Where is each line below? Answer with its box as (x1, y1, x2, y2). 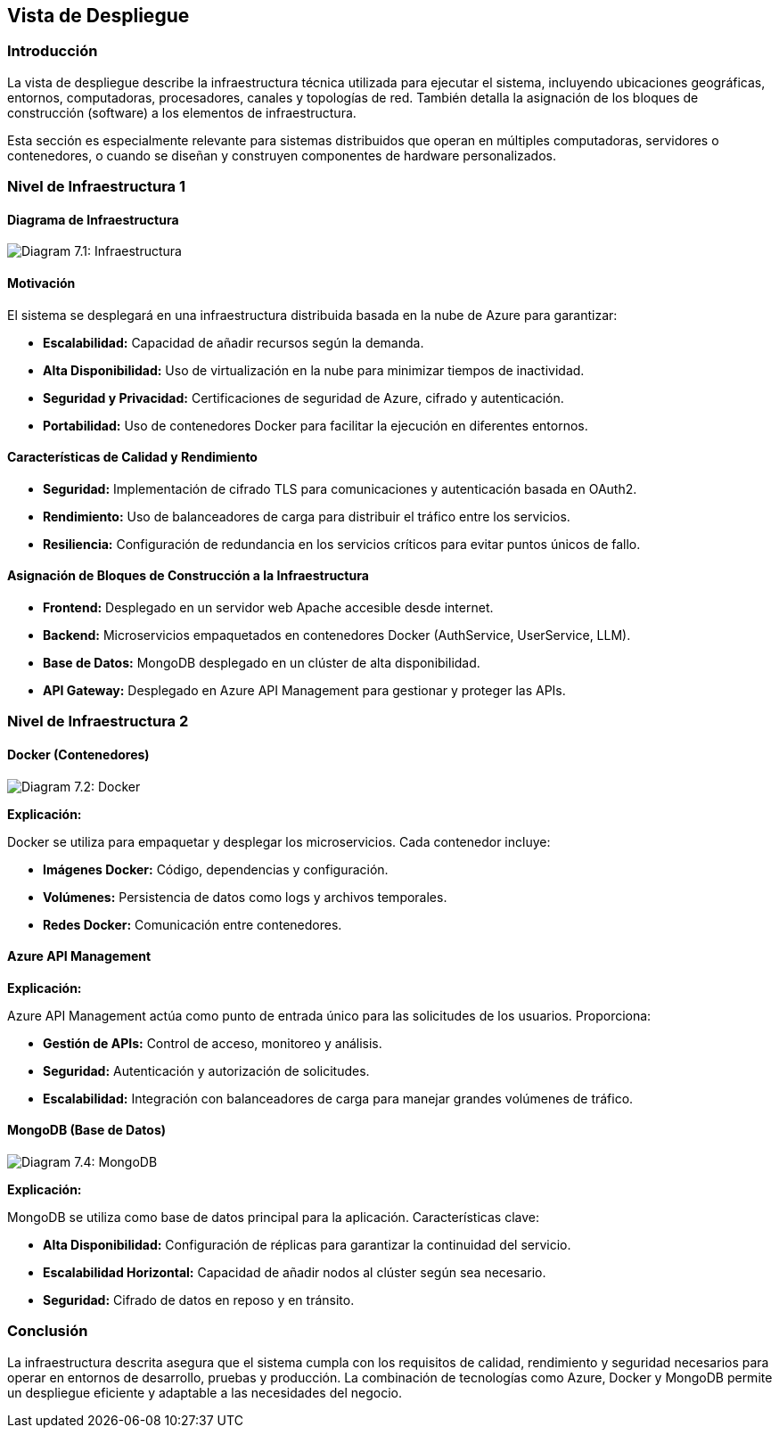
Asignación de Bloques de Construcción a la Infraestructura (7, 568, 369, 584)
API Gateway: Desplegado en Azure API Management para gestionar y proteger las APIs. (43, 683, 566, 699)
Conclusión (7, 1322, 88, 1341)
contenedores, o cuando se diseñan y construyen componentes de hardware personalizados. (7, 147, 556, 163)
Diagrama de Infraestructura (7, 211, 179, 227)
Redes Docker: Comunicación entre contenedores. (43, 916, 342, 932)
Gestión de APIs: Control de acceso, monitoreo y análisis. (43, 1035, 382, 1051)
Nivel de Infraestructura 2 (7, 712, 189, 731)
